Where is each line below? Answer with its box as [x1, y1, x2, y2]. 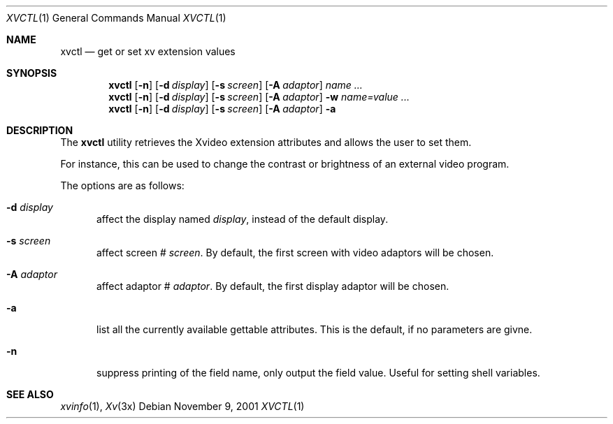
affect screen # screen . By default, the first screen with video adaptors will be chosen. [96, 247, 494, 258]
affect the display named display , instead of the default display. [96, 213, 389, 225]
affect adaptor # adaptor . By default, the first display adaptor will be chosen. [96, 280, 449, 292]
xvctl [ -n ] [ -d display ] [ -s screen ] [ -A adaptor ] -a [108, 103, 336, 115]
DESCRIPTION [6, 124, 73, 136]
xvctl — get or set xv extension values [60, 45, 236, 57]
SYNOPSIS [6, 67, 57, 79]
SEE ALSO [6, 388, 54, 400]
